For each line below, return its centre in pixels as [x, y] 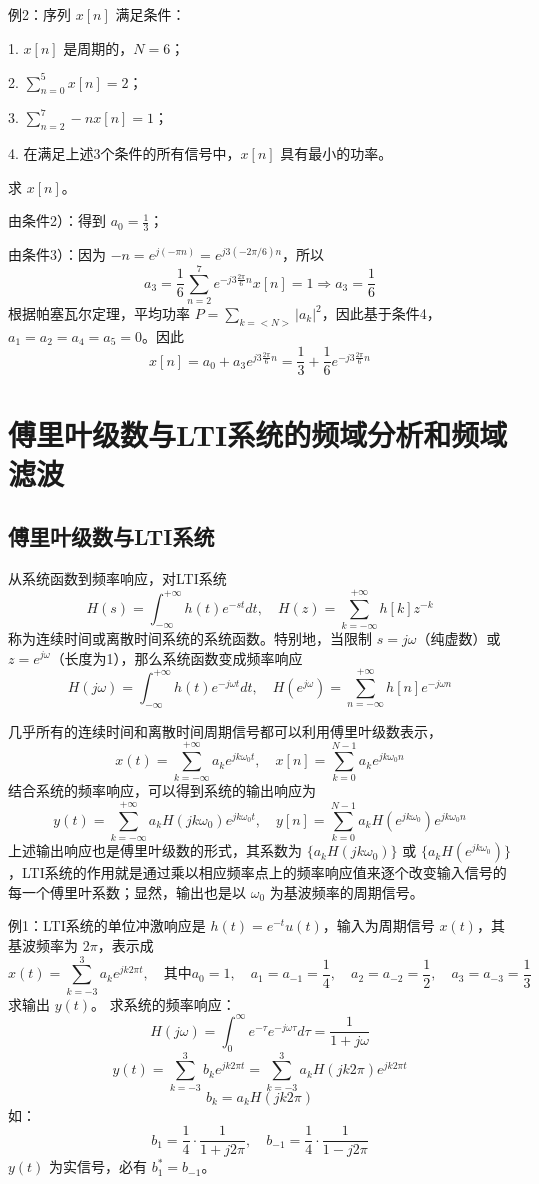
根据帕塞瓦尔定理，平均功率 [99, 313]
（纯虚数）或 [458, 637]
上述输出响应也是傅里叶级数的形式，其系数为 [155, 850]
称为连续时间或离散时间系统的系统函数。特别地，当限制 [190, 637]
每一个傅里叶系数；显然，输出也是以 [127, 891]
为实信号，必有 [98, 1166]
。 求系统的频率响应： [163, 1003]
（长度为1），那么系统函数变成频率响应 [176, 657]
